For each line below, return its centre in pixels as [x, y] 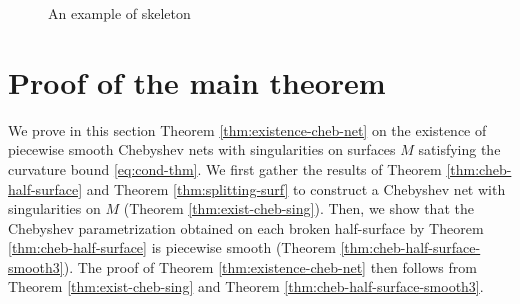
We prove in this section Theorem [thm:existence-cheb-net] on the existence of [247, 129]
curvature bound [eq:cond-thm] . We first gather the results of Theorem [225, 168]
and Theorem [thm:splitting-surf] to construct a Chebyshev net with [296, 188]
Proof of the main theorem [197, 81]
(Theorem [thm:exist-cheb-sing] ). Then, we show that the [298, 208]
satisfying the [459, 149]
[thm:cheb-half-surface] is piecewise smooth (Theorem [172, 247]
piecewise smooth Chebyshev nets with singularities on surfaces [202, 149]
